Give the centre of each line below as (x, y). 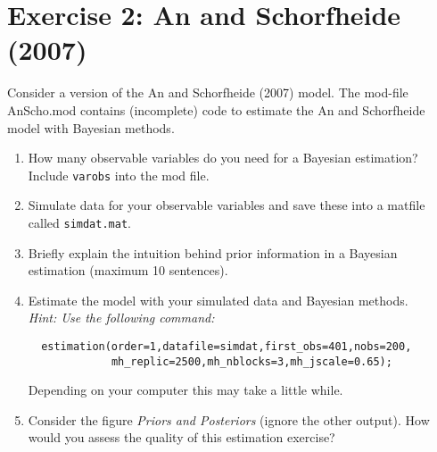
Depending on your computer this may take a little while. (186, 390)
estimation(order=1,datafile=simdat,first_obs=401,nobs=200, (227, 346)
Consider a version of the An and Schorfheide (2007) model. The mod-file (208, 92)
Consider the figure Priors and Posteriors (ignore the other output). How (229, 419)
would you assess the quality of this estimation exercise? (181, 437)
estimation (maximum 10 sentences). (128, 270)
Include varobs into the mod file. (119, 175)
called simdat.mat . (79, 222)
